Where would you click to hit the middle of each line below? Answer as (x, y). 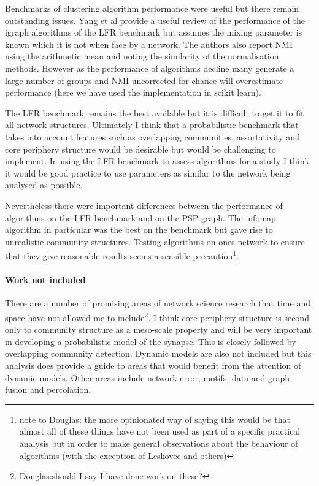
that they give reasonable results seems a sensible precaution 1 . (122, 255)
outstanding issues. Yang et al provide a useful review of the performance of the (155, 20)
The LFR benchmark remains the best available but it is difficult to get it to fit (155, 112)
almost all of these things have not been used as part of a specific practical (160, 431)
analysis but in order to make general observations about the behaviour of (159, 443)
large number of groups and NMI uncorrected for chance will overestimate (144, 80)
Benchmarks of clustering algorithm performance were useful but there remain (152, 8)
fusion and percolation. (48, 389)
